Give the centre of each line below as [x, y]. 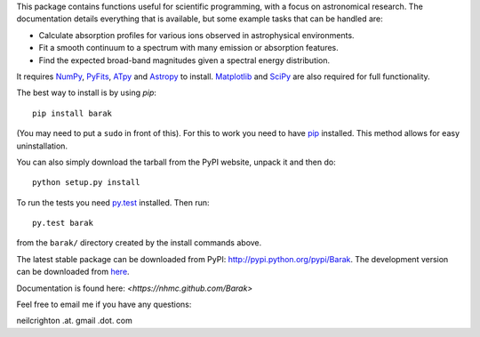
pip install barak [72, 113]
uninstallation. [42, 146]
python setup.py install [86, 183]
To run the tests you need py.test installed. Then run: [113, 202]
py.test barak [63, 223]
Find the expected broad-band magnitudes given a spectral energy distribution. [184, 60]
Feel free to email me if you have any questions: [104, 305]
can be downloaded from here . [73, 272]
